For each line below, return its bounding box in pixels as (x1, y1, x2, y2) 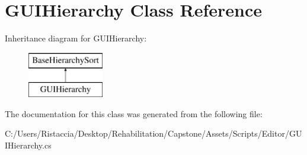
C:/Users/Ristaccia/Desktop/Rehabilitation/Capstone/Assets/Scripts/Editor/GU (5, 127, 302, 140)
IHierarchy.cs (5, 139, 52, 151)
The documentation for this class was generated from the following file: (5, 107, 263, 120)
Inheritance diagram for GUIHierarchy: (5, 32, 147, 44)
